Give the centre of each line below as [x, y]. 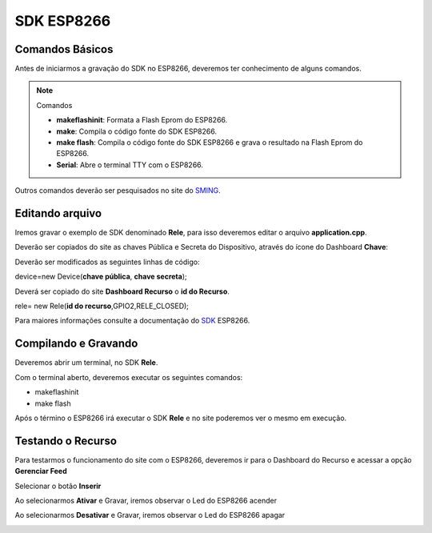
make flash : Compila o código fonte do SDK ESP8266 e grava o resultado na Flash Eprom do [210, 142]
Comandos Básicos [64, 49]
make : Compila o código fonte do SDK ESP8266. [137, 131]
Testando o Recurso [66, 441]
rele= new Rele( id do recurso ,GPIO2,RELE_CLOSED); [102, 306]
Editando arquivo [58, 213]
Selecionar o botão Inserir [58, 486]
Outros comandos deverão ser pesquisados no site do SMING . [118, 190]
